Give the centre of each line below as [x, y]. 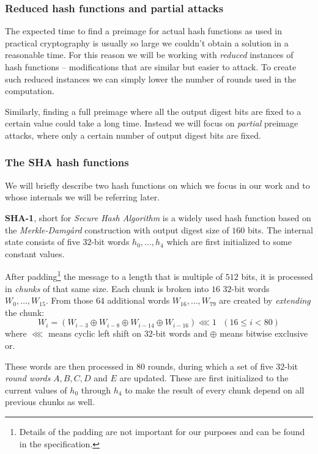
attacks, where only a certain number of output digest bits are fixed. [133, 135]
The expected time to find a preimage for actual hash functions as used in [144, 31]
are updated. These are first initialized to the [204, 378]
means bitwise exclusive [264, 333]
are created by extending [265, 300]
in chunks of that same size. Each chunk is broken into [107, 288]
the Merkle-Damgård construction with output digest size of [117, 229]
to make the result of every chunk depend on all [215, 390]
